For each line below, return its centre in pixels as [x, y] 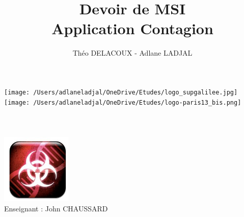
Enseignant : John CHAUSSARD [56, 208]
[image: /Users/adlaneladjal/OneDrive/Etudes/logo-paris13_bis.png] [123, 102]
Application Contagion [132, 28]
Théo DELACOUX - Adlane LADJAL [132, 53]
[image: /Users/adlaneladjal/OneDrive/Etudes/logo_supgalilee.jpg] [121, 92]
